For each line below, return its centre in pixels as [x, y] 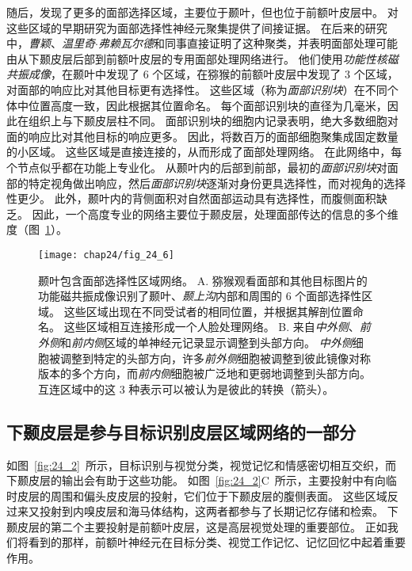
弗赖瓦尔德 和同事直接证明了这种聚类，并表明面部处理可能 [248, 43]
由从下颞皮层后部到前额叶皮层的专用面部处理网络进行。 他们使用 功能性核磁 [202, 58]
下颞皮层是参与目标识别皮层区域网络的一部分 [181, 431]
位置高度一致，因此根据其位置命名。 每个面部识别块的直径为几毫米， [208, 105]
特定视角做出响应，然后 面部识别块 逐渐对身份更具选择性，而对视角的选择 [217, 183]
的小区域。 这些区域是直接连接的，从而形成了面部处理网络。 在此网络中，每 [204, 152]
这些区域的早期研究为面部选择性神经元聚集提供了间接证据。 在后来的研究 [197, 27]
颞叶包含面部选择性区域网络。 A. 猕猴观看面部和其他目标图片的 [203, 280]
